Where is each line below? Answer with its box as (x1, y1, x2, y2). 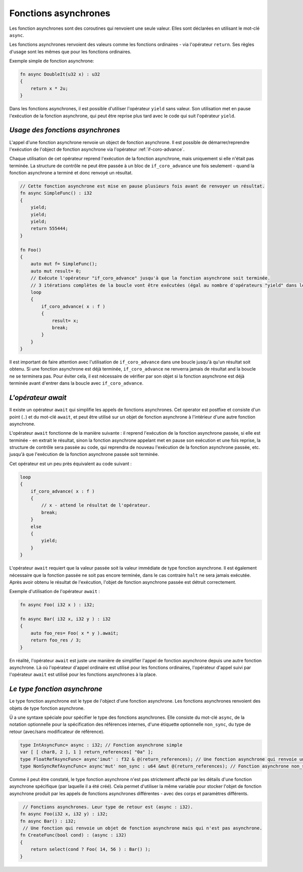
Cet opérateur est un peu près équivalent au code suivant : (9, 461, 132, 467)
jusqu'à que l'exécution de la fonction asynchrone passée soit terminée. (9, 451, 159, 457)
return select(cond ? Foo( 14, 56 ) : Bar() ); (30, 847, 151, 852)
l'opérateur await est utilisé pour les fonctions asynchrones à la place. (9, 671, 158, 677)
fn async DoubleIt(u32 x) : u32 (20, 71, 100, 77)
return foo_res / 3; (30, 637, 82, 643)
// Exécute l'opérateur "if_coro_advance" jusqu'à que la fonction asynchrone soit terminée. (30, 276, 270, 281)
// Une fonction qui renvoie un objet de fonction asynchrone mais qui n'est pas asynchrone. (23, 825, 263, 831)
